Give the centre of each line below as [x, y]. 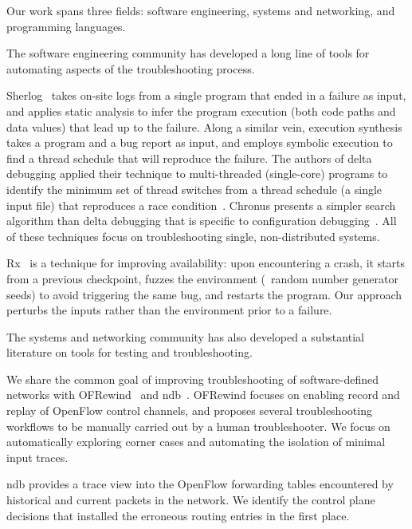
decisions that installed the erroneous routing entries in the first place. [178, 515]
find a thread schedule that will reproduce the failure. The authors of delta [189, 158]
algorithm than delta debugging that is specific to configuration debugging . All [202, 221]
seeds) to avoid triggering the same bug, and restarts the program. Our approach [204, 294]
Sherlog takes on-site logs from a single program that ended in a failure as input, [206, 95]
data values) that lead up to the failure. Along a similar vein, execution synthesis [204, 126]
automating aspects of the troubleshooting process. [131, 68]
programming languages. [66, 26]
